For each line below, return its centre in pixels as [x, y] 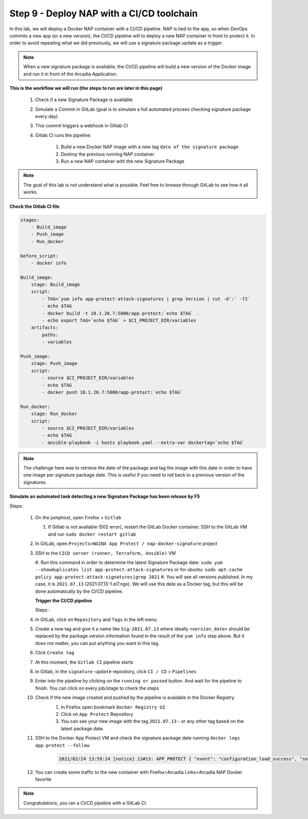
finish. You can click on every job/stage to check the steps [97, 688]
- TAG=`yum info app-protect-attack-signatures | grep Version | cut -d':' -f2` [146, 299]
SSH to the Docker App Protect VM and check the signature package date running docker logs [138, 738]
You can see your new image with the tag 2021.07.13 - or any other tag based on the [152, 722]
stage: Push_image [54, 364]
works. [31, 192]
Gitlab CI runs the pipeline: [63, 135]
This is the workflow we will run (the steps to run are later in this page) [86, 88]
